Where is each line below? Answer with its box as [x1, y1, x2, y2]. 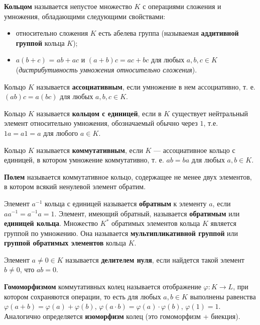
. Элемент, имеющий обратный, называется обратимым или [54, 208, 240, 218]
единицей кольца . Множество [4, 218, 98, 228]
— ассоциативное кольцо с [154, 144, 235, 155]
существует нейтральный [172, 108, 248, 118]
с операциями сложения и [143, 1, 221, 11]
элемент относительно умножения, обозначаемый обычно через [4, 118, 198, 128]
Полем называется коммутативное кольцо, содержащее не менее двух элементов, [4, 171, 252, 182]
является [210, 218, 236, 228]
